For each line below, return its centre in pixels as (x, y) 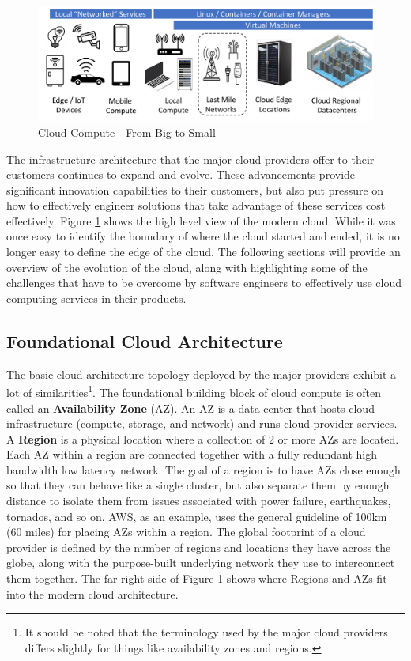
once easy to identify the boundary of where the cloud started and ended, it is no (203, 236)
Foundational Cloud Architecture (145, 340)
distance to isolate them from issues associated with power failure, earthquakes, (199, 501)
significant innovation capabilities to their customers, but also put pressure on (195, 189)
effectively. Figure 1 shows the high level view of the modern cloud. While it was (201, 220)
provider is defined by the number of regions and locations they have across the (199, 547)
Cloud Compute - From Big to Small (127, 132)
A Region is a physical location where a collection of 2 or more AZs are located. (203, 438)
